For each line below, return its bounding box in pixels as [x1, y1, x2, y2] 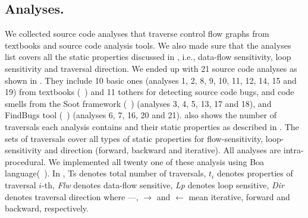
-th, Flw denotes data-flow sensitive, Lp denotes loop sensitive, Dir [42, 178, 284, 191]
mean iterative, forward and [188, 190, 290, 203]
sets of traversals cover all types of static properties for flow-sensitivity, [5, 132, 263, 144]
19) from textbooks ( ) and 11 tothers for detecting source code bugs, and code [5, 86, 294, 98]
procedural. [5, 155, 46, 168]
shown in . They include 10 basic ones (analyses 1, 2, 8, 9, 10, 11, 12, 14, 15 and [5, 74, 297, 86]
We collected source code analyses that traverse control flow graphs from [5, 27, 269, 40]
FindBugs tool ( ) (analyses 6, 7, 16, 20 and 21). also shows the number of [5, 109, 277, 121]
